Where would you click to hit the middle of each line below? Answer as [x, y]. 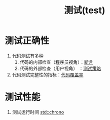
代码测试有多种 [28, 56]
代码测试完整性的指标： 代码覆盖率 [48, 74]
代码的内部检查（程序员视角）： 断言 [56, 62]
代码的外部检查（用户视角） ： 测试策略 [60, 68]
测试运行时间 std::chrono [38, 112]
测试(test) [85, 10]
